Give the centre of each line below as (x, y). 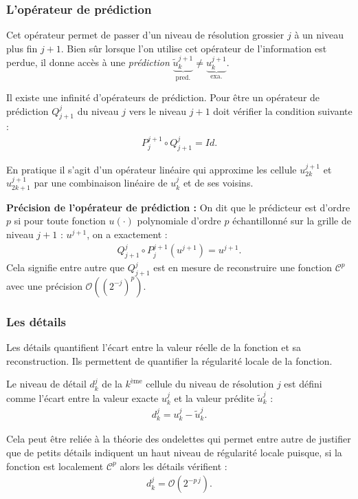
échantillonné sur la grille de (292, 221)
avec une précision (44, 285)
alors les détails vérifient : (174, 466)
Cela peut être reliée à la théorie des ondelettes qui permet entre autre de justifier (179, 439)
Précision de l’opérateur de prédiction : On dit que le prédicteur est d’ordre (178, 207)
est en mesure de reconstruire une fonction (243, 267)
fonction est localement (55, 466)
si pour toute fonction (60, 221)
